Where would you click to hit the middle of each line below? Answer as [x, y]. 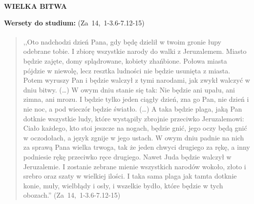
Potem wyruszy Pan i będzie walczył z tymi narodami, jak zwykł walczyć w [137, 80]
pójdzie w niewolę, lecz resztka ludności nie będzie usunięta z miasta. [127, 70]
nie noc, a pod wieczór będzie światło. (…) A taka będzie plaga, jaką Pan [133, 108]
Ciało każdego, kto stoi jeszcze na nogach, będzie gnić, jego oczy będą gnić [135, 128]
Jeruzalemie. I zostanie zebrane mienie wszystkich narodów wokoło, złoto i [135, 166]
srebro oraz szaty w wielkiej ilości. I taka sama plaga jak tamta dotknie [130, 176]
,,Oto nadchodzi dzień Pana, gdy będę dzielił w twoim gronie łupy [122, 41]
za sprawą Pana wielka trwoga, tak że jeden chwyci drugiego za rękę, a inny [137, 147]
